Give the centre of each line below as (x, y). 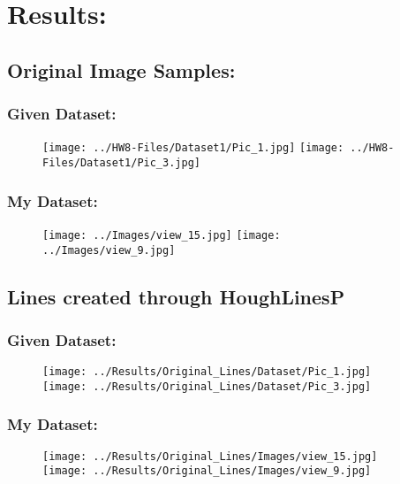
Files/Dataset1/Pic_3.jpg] (121, 163)
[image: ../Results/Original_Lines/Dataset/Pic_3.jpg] (207, 386)
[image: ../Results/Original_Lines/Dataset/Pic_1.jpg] (207, 372)
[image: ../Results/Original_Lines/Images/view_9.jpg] (207, 471)
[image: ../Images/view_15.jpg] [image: (162, 235)
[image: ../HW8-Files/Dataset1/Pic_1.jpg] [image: (193, 148)
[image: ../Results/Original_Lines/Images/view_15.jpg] (210, 456)
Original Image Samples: (121, 69)
